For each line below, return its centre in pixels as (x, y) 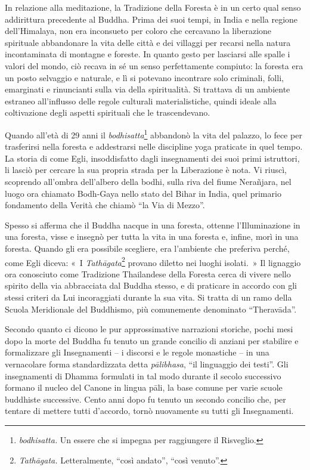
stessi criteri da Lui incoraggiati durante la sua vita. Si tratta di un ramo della (148, 297)
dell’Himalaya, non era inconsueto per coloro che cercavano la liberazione (138, 31)
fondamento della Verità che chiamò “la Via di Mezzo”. (105, 205)
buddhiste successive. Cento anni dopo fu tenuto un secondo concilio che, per (145, 399)
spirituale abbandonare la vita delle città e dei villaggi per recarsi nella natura (148, 42)
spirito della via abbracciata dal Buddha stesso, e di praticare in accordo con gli (151, 285)
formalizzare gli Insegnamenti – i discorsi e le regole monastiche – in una (137, 352)
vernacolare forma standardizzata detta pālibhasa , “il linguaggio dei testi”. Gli (147, 364)
